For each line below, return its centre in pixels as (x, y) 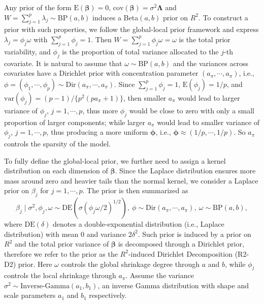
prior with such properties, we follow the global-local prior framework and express (131, 29)
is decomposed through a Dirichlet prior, (181, 244)
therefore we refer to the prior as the (61, 253)
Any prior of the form (38, 7)
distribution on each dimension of (56, 171)
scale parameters (30, 295)
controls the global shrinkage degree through (130, 264)
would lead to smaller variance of (208, 122)
